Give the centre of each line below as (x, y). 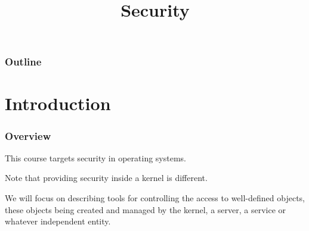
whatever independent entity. (58, 221)
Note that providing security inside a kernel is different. (106, 178)
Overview (28, 135)
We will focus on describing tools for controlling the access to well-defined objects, (155, 198)
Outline (23, 62)
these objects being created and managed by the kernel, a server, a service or (146, 209)
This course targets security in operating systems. (95, 157)
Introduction (58, 103)
